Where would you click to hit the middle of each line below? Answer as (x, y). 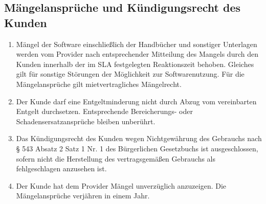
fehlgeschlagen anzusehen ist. (61, 168)
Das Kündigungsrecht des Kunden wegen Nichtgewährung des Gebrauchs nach (139, 138)
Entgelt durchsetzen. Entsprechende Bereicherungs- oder (104, 111)
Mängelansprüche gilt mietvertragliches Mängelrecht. (99, 84)
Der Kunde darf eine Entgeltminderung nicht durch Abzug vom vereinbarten (136, 101)
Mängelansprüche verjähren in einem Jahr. (83, 196)
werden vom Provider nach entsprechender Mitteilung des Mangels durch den (137, 54)
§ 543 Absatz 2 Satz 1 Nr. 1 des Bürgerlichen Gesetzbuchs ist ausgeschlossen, (137, 148)
